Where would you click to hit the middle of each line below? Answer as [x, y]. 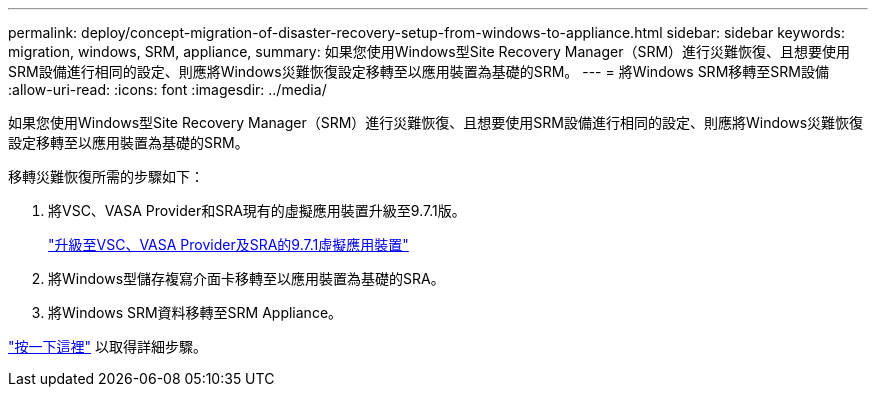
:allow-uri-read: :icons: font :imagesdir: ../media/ [167, 89]
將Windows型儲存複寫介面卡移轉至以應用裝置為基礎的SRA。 [246, 278]
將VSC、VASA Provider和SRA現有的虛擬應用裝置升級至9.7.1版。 [257, 210]
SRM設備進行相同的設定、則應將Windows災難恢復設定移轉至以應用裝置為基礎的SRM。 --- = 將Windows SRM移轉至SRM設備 [418, 71]
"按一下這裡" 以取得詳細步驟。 [107, 346]
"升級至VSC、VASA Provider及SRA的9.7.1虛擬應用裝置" [228, 244]
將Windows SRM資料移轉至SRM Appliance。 [195, 312]
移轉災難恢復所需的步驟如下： [106, 176]
